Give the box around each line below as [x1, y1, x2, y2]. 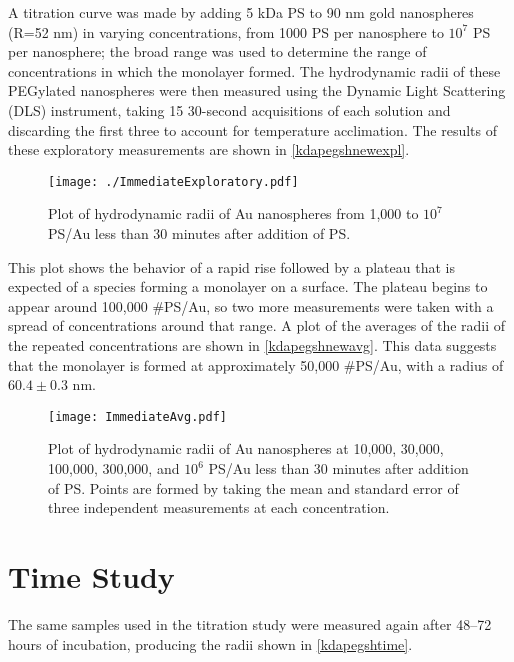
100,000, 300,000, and [48, 458, 180, 478]
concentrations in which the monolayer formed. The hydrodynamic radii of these [8, 60, 501, 81]
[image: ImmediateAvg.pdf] [48, 409, 227, 424]
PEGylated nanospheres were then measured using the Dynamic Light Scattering [8, 80, 506, 101]
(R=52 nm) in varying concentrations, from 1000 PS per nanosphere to [8, 21, 444, 42]
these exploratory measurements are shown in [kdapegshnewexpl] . [8, 139, 410, 160]
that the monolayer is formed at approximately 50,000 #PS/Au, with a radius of [8, 354, 504, 375]
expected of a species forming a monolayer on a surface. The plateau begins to [8, 276, 488, 297]
